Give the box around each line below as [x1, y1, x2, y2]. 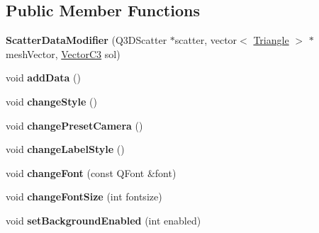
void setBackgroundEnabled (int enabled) [6, 212, 201, 227]
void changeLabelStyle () [6, 142, 125, 157]
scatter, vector [174, 33, 237, 47]
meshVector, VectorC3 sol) [6, 46, 121, 61]
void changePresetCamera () [6, 118, 143, 132]
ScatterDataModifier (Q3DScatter [6, 33, 167, 47]
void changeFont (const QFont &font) [6, 165, 177, 180]
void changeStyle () [6, 93, 97, 108]
